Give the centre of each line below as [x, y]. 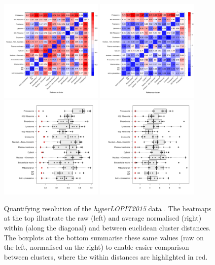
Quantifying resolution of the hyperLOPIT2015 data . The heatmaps [108, 208]
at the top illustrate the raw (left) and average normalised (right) [103, 218]
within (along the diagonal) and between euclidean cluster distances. [107, 227]
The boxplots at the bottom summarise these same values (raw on [104, 237]
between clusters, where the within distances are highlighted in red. [106, 256]
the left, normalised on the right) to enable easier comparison [97, 247]
